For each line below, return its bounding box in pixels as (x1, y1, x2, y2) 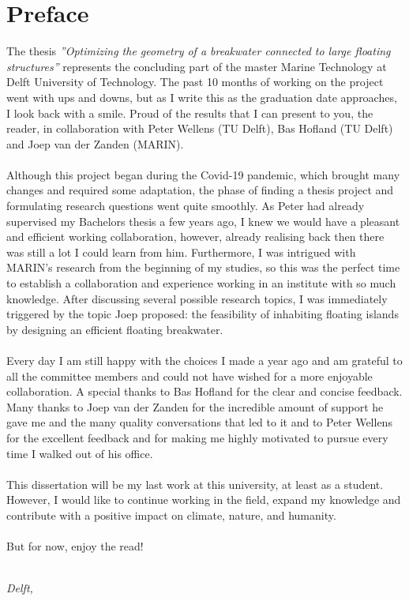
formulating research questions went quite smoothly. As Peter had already (6, 197, 365, 214)
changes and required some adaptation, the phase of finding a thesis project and (6, 182, 394, 198)
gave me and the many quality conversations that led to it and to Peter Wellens (6, 414, 392, 430)
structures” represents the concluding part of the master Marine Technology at (6, 58, 387, 74)
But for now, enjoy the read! (6, 538, 144, 554)
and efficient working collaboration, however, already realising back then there (6, 228, 385, 245)
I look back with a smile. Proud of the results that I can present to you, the (6, 104, 373, 121)
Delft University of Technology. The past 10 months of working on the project (6, 73, 384, 90)
